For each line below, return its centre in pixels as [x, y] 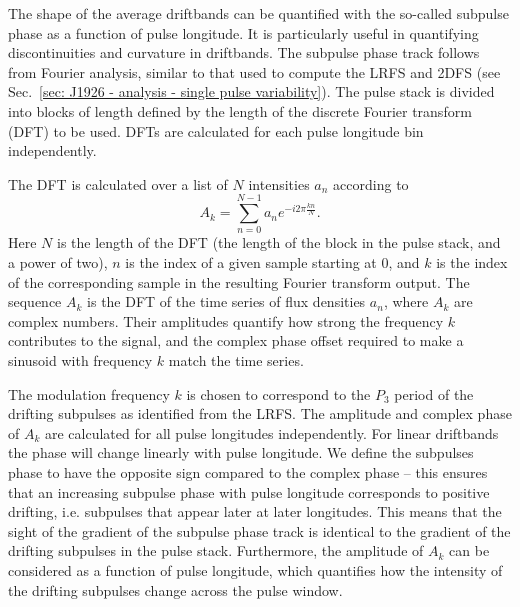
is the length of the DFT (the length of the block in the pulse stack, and [279, 242]
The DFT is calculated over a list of [118, 183]
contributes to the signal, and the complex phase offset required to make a [236, 340]
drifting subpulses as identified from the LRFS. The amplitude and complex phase [260, 413]
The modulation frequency [89, 393]
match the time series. [236, 360]
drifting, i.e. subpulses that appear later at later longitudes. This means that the [255, 511]
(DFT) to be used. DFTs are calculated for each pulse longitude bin [216, 130]
